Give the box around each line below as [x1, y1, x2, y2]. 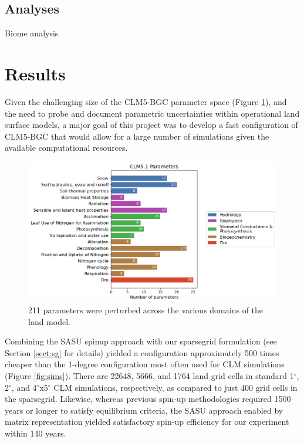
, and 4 [11, 381, 37, 393]
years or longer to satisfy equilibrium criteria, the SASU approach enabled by [5, 404, 283, 416]
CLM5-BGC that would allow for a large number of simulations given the [5, 130, 269, 142]
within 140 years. [5, 427, 66, 439]
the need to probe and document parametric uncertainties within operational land [5, 107, 300, 119]
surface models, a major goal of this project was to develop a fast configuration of [5, 119, 298, 131]
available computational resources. [5, 141, 128, 154]
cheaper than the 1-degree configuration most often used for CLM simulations [5, 358, 285, 370]
